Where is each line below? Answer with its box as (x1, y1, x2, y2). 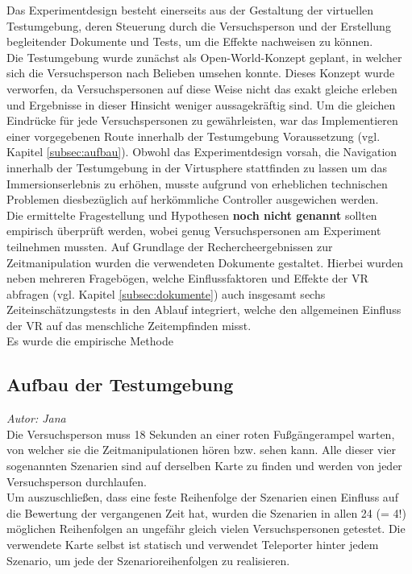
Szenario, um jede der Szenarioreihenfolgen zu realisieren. (6, 551, 290, 568)
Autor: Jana (6, 410, 66, 427)
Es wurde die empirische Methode (6, 332, 173, 349)
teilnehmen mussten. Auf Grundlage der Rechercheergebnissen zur (6, 237, 333, 254)
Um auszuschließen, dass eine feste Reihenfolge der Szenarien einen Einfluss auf (6, 489, 398, 506)
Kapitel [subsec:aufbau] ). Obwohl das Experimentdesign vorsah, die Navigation (6, 143, 397, 160)
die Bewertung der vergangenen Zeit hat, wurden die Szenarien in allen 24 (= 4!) (6, 504, 406, 521)
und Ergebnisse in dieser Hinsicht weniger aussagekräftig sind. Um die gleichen (6, 96, 396, 113)
